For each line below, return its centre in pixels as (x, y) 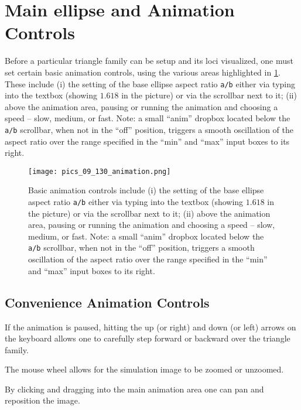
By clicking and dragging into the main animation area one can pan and (134, 389)
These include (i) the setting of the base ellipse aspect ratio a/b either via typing (150, 83)
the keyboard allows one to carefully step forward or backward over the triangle (148, 338)
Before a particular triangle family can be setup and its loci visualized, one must (149, 61)
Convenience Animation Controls (107, 302)
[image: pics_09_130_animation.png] (100, 171)
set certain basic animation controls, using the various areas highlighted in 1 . (143, 72)
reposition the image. (42, 400)
